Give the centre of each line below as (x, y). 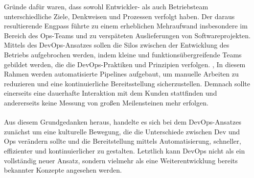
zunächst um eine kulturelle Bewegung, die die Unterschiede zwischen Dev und (122, 131)
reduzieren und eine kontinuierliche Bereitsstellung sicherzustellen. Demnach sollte (127, 83)
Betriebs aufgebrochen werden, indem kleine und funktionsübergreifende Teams (123, 54)
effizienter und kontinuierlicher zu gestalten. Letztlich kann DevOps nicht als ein (125, 150)
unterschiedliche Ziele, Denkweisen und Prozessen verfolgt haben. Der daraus (119, 16)
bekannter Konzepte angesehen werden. (63, 170)
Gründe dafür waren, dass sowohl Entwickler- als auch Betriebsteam (106, 6)
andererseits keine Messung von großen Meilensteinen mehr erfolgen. (106, 102)
